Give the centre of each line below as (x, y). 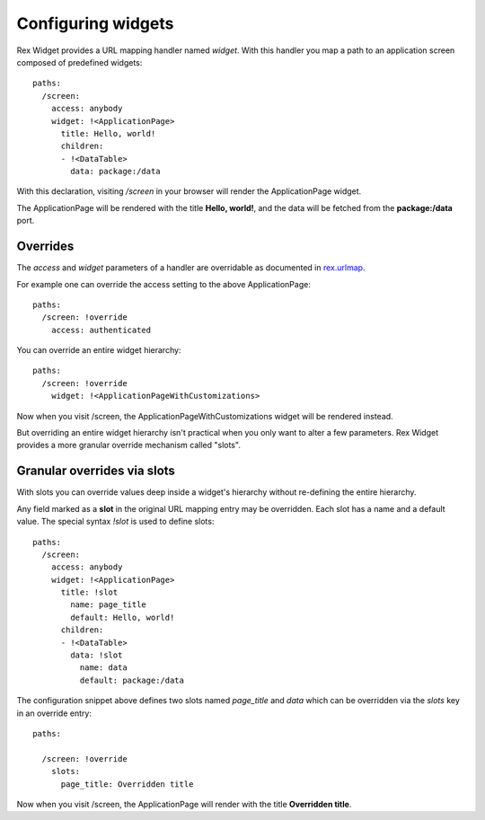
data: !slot (97, 655)
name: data (103, 668)
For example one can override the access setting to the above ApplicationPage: (164, 284)
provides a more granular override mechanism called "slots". (129, 445)
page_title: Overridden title (127, 784)
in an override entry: (54, 713)
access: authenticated (101, 330)
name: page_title (109, 605)
